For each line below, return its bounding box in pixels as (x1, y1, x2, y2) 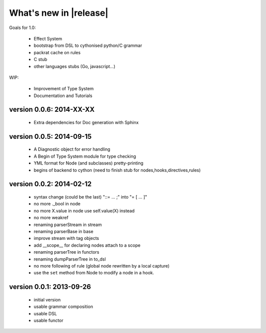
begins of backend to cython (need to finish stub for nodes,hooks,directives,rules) (33, 167, 201, 173)
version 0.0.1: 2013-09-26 (9, 283, 91, 291)
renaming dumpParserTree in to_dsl (33, 256, 106, 262)
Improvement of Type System (33, 86, 94, 92)
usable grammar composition (33, 303, 93, 310)
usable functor (33, 317, 64, 323)
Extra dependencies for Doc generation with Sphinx (33, 120, 139, 126)
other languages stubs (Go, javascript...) (33, 63, 116, 69)
